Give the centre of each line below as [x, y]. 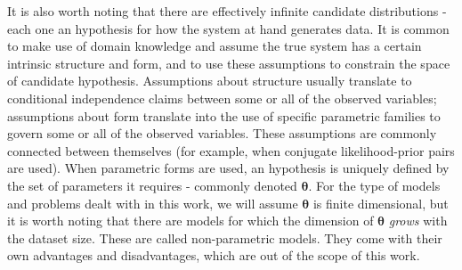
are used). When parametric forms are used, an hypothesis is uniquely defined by [228, 168]
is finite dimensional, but [381, 203]
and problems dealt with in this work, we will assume [153, 203]
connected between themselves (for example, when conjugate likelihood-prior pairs [231, 150]
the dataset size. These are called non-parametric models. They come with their [225, 237]
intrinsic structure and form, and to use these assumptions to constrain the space [229, 63]
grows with [418, 221]
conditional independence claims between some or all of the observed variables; [222, 98]
